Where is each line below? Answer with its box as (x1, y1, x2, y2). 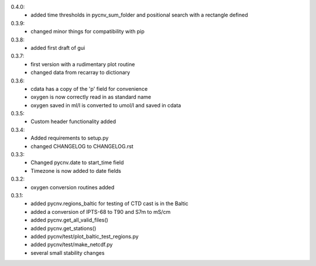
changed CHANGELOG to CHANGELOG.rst (30, 142, 134, 149)
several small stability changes (30, 249, 105, 256)
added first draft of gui (30, 44, 85, 51)
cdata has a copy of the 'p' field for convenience (30, 85, 148, 92)
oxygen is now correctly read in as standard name (30, 94, 152, 101)
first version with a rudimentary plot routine (30, 60, 135, 67)
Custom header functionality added (30, 118, 116, 125)
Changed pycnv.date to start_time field (30, 159, 124, 166)
